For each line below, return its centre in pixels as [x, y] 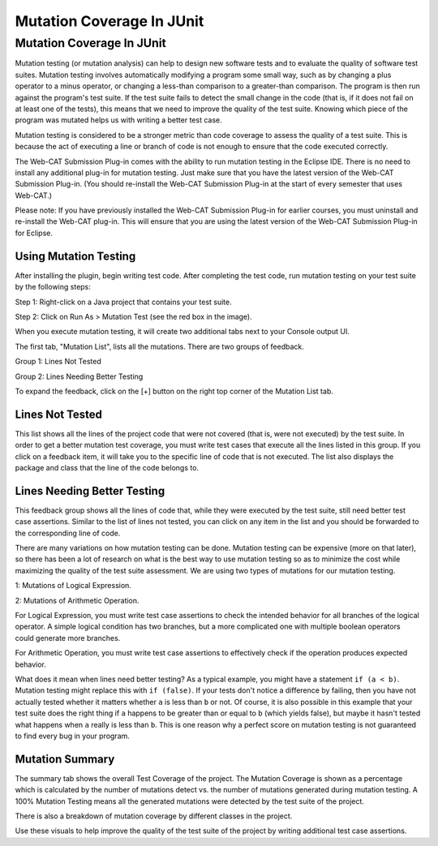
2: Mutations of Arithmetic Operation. [77, 600]
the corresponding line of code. [68, 533]
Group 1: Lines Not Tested [58, 362]
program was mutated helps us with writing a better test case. [118, 120]
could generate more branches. [68, 638]
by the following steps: [53, 287]
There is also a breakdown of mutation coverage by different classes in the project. [154, 816]
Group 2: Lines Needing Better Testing [79, 376]
